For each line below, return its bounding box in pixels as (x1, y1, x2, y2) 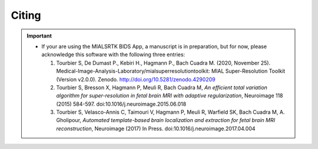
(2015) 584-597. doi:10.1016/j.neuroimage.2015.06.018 (56, 100, 187, 107)
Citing (11, 9, 41, 22)
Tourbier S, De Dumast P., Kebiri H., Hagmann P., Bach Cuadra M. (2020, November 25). (56, 59, 271, 66)
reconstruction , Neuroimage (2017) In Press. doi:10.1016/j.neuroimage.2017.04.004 (56, 125, 256, 132)
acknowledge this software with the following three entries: (41, 51, 185, 58)
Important (26, 32, 52, 39)
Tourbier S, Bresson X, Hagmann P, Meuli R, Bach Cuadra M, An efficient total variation (56, 84, 268, 91)
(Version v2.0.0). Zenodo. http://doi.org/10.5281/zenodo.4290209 (56, 76, 216, 83)
